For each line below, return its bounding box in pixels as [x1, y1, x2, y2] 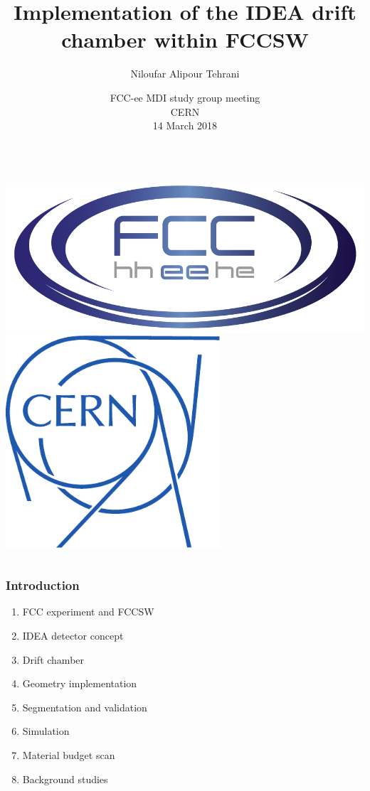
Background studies [22, 771, 108, 786]
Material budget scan [22, 748, 115, 762]
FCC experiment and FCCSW [22, 604, 154, 619]
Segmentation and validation [22, 699, 147, 714]
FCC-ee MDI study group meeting [110, 90, 260, 104]
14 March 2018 [152, 118, 218, 133]
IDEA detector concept [22, 628, 124, 643]
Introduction [6, 576, 80, 594]
